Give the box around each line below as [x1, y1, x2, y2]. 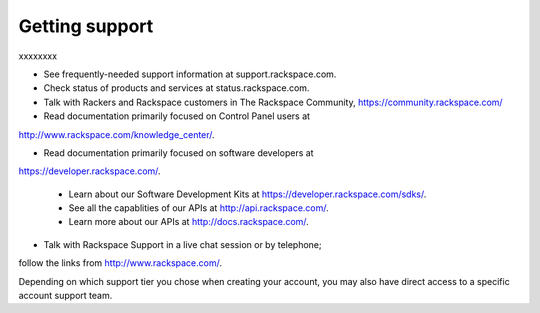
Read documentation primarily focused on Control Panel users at [43, 110, 310, 122]
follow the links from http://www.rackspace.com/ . [18, 257, 222, 269]
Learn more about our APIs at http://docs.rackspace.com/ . [68, 216, 309, 228]
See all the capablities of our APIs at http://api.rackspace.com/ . [68, 202, 329, 214]
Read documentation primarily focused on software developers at [43, 146, 314, 159]
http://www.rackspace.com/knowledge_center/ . [18, 128, 215, 140]
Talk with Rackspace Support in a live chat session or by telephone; [43, 238, 322, 250]
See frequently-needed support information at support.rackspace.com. [43, 68, 337, 80]
